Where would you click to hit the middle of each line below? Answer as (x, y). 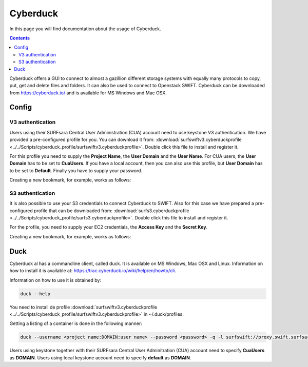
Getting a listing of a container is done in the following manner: (76, 323)
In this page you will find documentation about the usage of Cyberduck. (85, 29)
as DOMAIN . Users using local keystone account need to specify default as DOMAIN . (100, 358)
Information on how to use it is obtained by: (55, 280)
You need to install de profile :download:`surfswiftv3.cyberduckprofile (83, 307)
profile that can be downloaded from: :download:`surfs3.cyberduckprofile (111, 211)
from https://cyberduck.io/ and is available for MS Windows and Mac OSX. (88, 93)
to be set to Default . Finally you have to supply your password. (76, 170)
